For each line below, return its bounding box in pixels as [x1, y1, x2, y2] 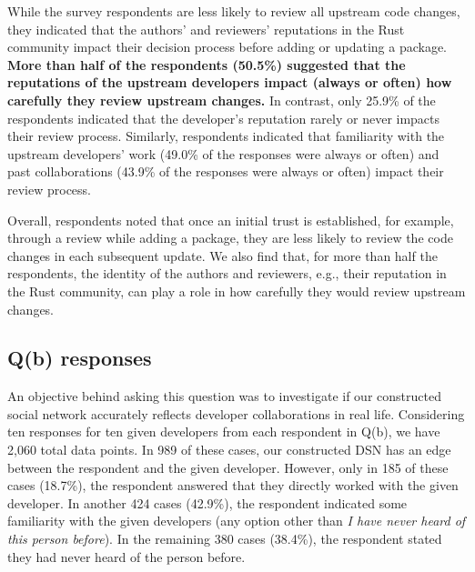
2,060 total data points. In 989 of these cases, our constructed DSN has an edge [7, 440, 451, 459]
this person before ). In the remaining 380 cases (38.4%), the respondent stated [7, 529, 442, 548]
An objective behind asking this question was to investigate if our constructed [7, 386, 441, 406]
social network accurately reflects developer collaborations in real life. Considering [7, 404, 465, 423]
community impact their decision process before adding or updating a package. [7, 37, 448, 56]
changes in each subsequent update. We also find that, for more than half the [7, 246, 438, 265]
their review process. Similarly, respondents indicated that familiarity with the [7, 126, 445, 146]
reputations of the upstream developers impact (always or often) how [7, 73, 452, 92]
